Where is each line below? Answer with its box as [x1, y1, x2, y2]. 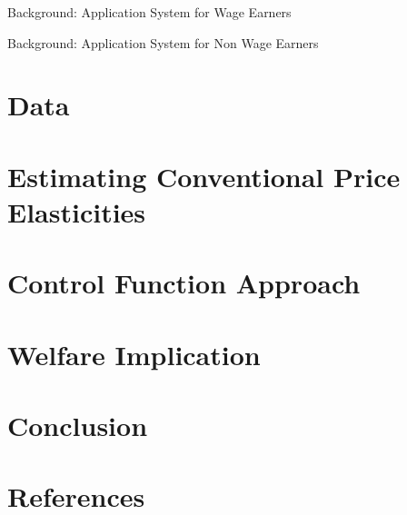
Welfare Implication [7, 335, 261, 372]
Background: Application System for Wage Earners [7, 3, 292, 21]
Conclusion [7, 407, 148, 444]
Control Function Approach [7, 264, 361, 302]
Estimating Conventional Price [7, 157, 401, 194]
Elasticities [7, 193, 146, 230]
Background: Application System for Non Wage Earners [7, 33, 319, 52]
